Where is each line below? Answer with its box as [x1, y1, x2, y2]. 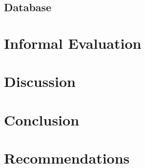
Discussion [4, 71, 76, 91]
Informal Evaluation [4, 33, 142, 53]
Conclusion [4, 109, 80, 129]
